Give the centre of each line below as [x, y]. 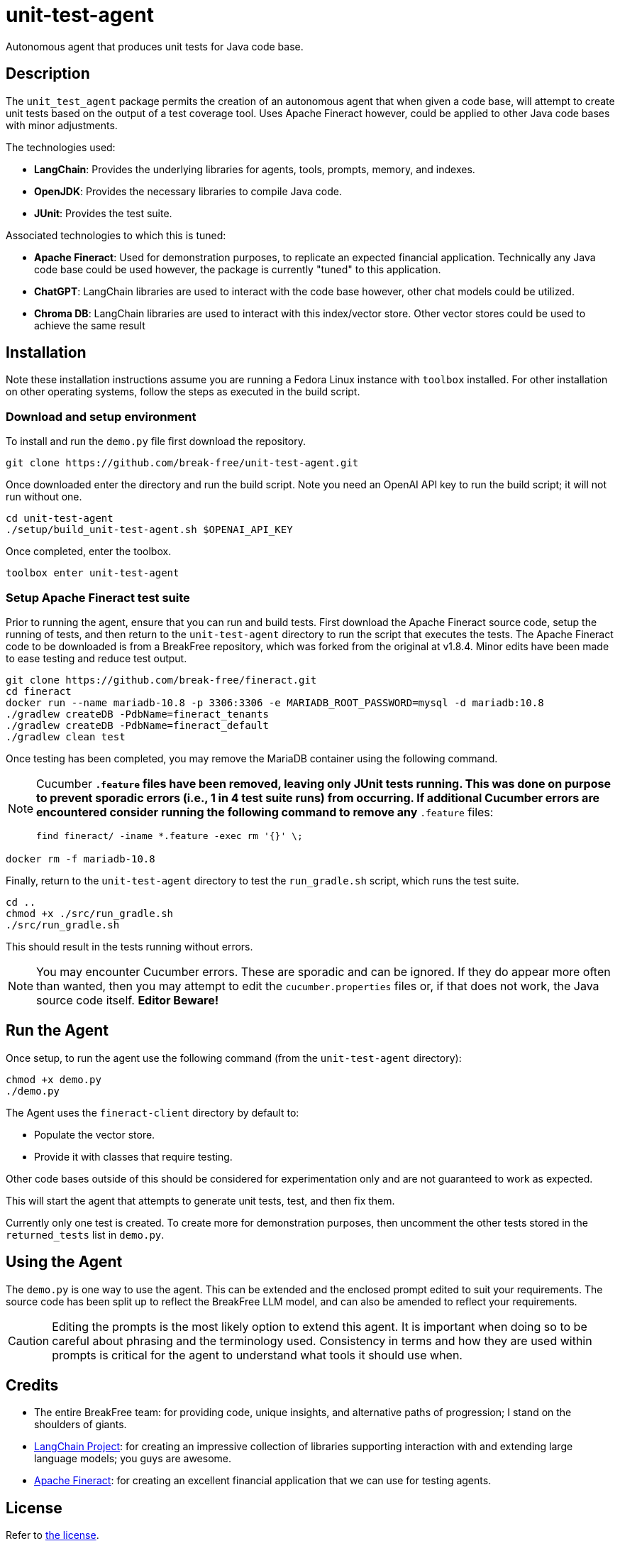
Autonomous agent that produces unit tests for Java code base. [155, 46]
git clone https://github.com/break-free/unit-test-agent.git [182, 463]
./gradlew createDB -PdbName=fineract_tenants [137, 714]
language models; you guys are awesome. [133, 1459]
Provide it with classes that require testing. [133, 1156]
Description [48, 74]
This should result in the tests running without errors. [129, 946]
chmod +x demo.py [54, 1079]
